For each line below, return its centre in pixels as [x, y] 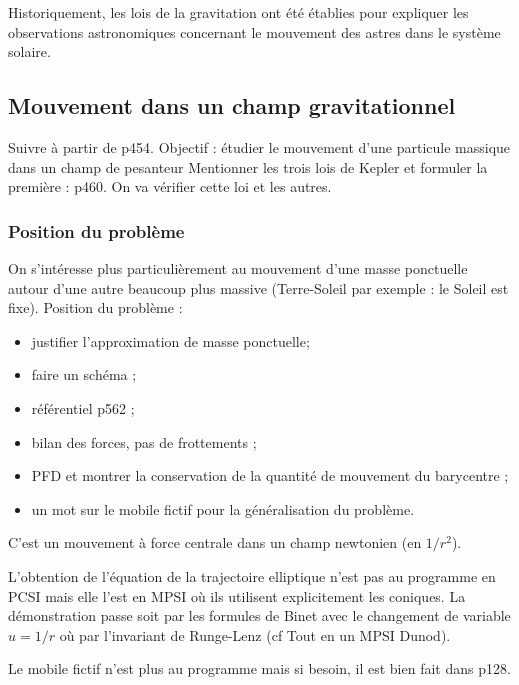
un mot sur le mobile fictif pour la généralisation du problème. [223, 508]
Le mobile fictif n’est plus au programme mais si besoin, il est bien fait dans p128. [259, 668]
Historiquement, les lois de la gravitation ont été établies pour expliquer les [238, 12]
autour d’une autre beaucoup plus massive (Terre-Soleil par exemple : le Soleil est [258, 287]
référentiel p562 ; [83, 407]
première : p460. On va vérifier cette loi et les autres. [170, 186]
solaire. [29, 51]
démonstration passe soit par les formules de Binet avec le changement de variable [259, 615]
